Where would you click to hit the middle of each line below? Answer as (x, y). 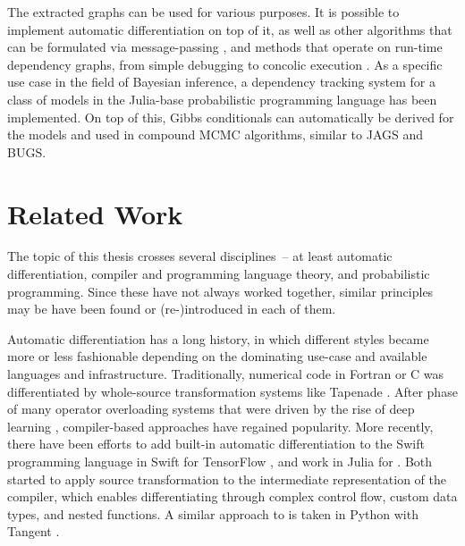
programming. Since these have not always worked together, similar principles (220, 291)
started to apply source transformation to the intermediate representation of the (227, 479)
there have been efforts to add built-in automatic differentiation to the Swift (216, 444)
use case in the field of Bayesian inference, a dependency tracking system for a (221, 82)
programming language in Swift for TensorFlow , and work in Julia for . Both (220, 461)
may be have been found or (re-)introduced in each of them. (172, 309)
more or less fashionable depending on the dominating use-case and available (217, 356)
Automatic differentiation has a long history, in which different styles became (218, 338)
